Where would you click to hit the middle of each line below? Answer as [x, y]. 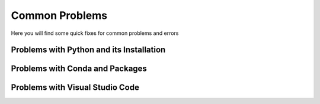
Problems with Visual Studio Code [75, 88]
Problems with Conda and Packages [79, 69]
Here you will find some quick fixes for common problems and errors [95, 33]
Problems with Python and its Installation [88, 50]
